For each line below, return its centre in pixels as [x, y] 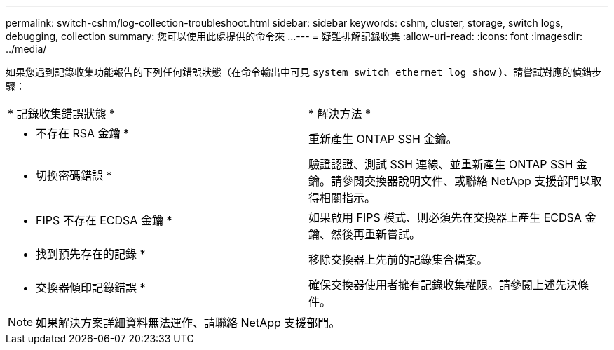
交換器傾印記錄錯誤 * [91, 288]
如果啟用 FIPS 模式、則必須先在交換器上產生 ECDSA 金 [452, 217]
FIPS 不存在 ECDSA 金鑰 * [104, 220]
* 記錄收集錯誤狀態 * [62, 114]
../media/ [26, 49]
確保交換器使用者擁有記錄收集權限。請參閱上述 [432, 285]
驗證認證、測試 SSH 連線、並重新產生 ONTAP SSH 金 [448, 164]
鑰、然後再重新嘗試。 [365, 234]
